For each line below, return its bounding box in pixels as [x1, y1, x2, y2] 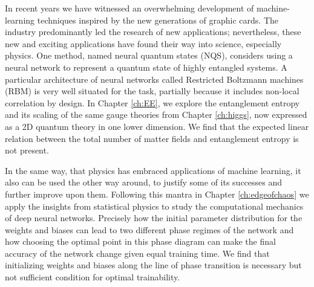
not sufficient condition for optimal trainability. [5, 271, 180, 283]
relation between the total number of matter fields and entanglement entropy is [5, 132, 299, 144]
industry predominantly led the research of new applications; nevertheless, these [5, 25, 301, 38]
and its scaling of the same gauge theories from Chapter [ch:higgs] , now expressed [5, 108, 307, 121]
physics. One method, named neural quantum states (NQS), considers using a [5, 49, 293, 62]
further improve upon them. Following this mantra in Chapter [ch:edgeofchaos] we [5, 187, 309, 200]
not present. [5, 144, 49, 156]
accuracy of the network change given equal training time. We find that [5, 247, 270, 259]
